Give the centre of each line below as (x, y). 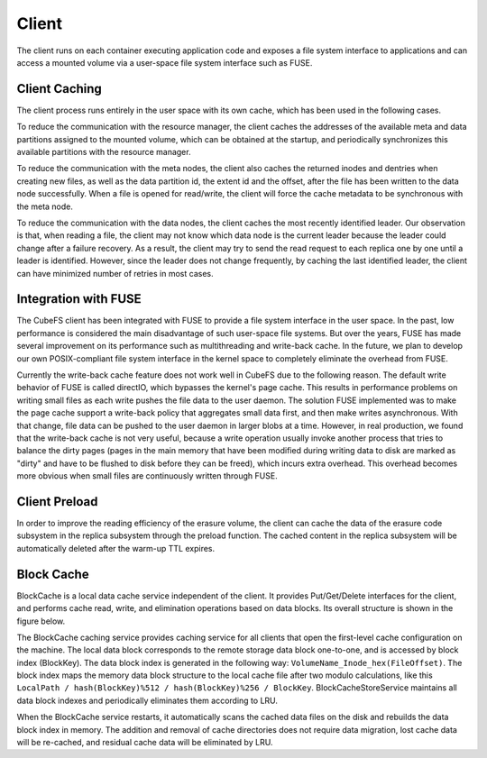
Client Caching (60, 89)
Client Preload (57, 502)
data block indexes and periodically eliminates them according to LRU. (147, 700)
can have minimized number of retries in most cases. (115, 273)
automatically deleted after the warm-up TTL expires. (116, 548)
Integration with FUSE (79, 299)
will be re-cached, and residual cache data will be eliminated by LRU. (145, 743)
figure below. (41, 621)
